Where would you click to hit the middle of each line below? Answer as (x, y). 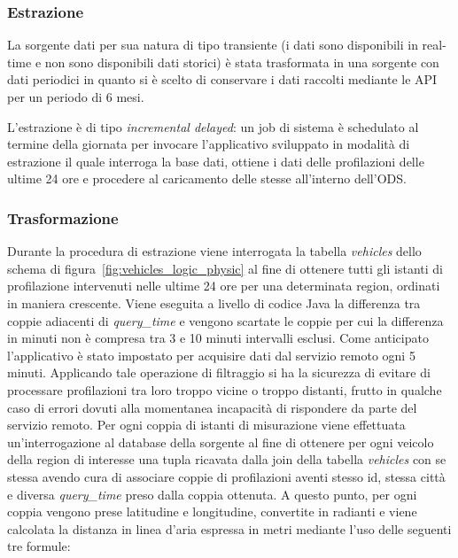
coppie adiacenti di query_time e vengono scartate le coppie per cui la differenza (225, 320)
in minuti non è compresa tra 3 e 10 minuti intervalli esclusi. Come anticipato (218, 338)
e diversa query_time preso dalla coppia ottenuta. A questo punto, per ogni (212, 494)
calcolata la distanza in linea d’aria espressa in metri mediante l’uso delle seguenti (229, 528)
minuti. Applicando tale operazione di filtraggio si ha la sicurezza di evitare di (219, 372)
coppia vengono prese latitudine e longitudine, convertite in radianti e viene (212, 511)
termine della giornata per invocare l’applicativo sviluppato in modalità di (209, 144)
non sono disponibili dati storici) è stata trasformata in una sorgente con (242, 62)
